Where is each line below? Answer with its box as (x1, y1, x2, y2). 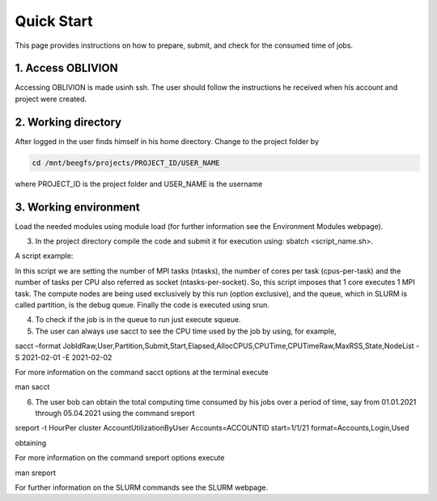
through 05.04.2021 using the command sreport (35, 409, 195, 418)
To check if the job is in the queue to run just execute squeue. (35, 315, 241, 325)
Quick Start (15, 12, 93, 30)
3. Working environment (15, 200, 141, 214)
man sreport (15, 468, 56, 478)
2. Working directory (15, 115, 121, 129)
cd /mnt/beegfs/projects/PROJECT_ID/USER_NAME (32, 158, 220, 168)
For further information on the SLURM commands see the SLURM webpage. (15, 482, 269, 493)
